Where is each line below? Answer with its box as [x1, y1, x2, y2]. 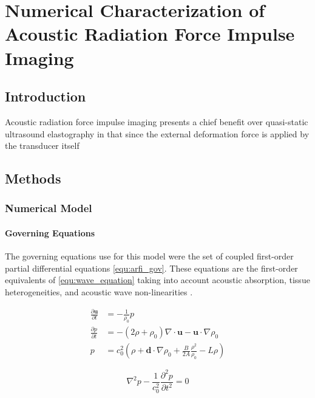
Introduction [5, 87, 86, 106]
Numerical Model [5, 201, 92, 216]
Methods [5, 169, 61, 188]
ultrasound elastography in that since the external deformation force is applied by [5, 127, 310, 140]
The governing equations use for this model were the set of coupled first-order [5, 250, 294, 262]
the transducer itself [5, 139, 80, 152]
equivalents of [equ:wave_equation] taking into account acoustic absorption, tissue [5, 273, 310, 286]
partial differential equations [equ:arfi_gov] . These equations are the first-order [5, 261, 298, 274]
